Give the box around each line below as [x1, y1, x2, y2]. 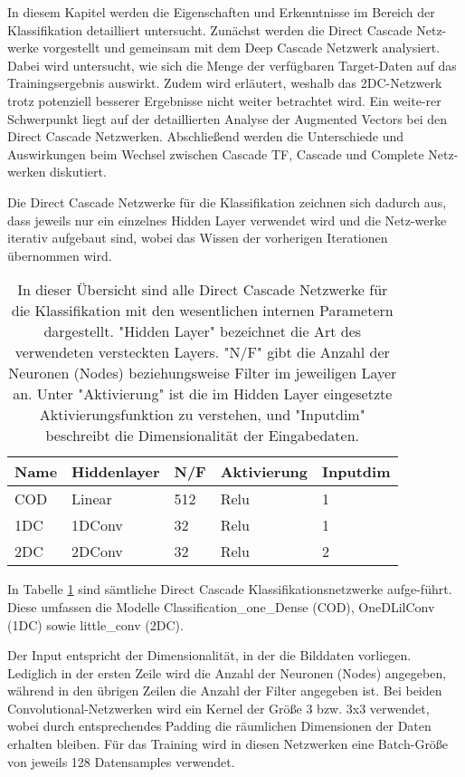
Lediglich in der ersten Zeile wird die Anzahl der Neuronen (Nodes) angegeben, [7, 663, 447, 682]
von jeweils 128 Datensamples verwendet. [7, 752, 235, 771]
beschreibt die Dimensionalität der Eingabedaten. [45, 425, 360, 446]
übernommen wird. [7, 245, 112, 264]
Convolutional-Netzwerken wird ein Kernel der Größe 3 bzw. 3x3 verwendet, [7, 698, 430, 717]
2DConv [71, 541, 123, 562]
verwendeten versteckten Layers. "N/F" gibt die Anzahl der [14, 341, 390, 363]
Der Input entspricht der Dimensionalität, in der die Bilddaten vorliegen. [7, 646, 412, 665]
